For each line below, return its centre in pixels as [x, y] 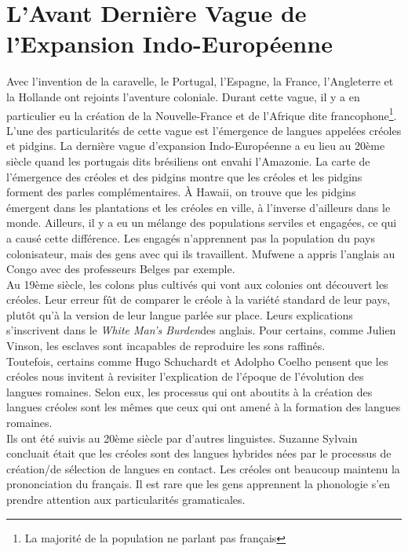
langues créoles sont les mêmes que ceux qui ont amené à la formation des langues [204, 407]
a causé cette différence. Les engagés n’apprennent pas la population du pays [191, 237]
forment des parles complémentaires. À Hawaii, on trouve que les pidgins [181, 192]
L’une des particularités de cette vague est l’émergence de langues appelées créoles [204, 130]
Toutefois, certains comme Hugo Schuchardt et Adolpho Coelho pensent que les [197, 361]
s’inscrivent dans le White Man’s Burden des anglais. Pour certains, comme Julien [201, 330]
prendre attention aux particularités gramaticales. [126, 499]
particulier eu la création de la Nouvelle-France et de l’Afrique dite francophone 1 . [202, 114]
